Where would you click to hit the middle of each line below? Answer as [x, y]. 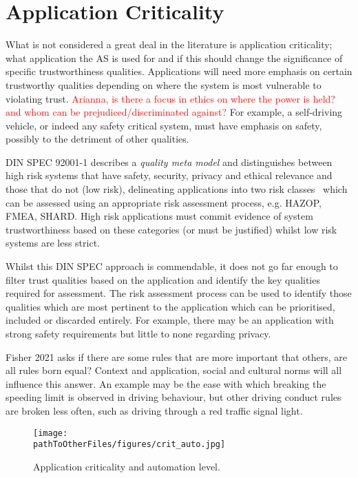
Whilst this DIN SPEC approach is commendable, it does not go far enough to [172, 266]
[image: [51, 433]
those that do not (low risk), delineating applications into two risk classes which [177, 189]
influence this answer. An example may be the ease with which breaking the [166, 383]
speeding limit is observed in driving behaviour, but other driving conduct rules [173, 397]
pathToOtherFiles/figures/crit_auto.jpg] [129, 445]
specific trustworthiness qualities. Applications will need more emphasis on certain [179, 71]
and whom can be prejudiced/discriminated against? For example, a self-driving [174, 112]
